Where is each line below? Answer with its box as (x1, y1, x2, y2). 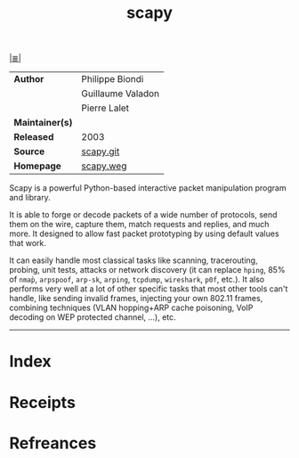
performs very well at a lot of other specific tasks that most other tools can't (9, 283, 288, 294)
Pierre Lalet (81, 102, 130, 114)
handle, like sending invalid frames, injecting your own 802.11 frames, (9, 293, 263, 304)
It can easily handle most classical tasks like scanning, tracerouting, (9, 255, 258, 266)
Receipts (9, 392, 76, 413)
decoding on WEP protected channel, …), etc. (9, 312, 176, 323)
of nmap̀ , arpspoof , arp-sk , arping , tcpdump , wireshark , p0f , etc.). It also (9, 274, 265, 285)
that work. (9, 238, 47, 249)
